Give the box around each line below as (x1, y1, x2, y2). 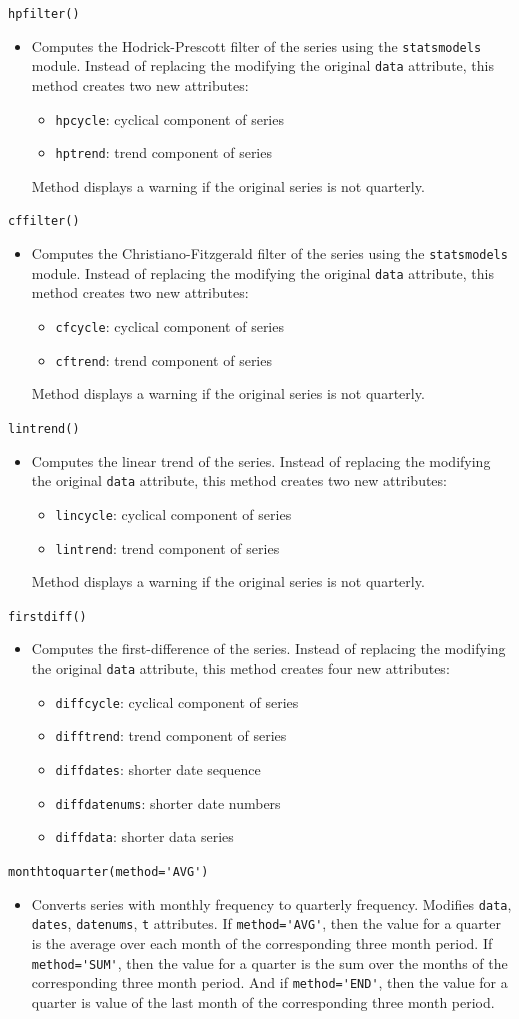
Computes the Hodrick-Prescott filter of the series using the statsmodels (31, 35, 482, 56)
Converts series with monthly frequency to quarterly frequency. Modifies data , (31, 893, 512, 914)
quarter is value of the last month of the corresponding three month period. (31, 991, 495, 1012)
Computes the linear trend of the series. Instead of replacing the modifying (31, 450, 491, 471)
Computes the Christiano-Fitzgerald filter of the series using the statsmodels (31, 243, 508, 264)
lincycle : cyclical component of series (55, 503, 292, 524)
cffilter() (8, 214, 80, 229)
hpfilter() (8, 7, 80, 21)
